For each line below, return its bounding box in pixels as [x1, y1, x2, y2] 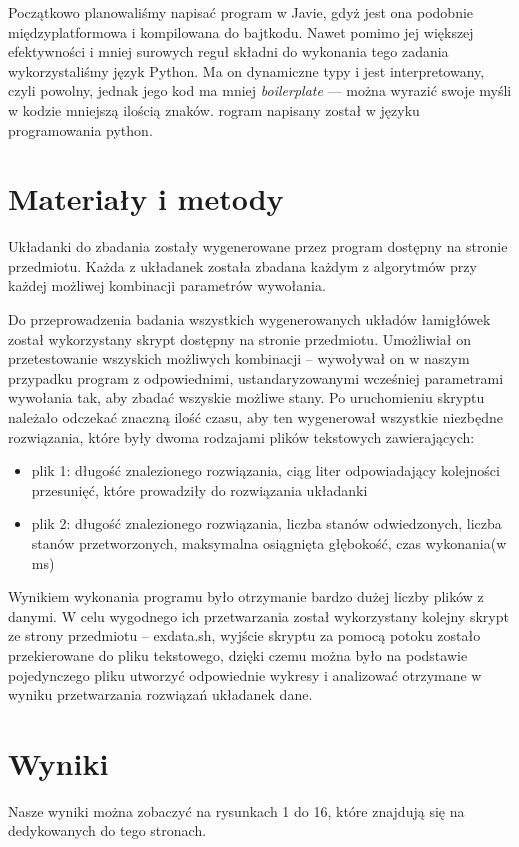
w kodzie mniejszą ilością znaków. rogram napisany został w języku [8, 99, 420, 120]
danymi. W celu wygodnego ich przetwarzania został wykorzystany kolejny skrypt [8, 605, 509, 626]
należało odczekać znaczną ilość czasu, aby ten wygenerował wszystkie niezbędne [8, 407, 503, 428]
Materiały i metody [8, 178, 284, 219]
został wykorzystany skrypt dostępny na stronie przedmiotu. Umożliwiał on [8, 328, 472, 349]
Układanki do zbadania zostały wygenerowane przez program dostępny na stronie [8, 236, 508, 257]
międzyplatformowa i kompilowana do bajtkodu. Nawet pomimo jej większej [8, 21, 474, 42]
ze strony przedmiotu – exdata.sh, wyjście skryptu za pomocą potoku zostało [8, 625, 481, 646]
